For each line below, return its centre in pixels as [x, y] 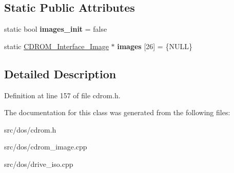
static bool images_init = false [56, 29]
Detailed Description [60, 73]
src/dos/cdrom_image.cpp [46, 147]
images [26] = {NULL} [155, 46]
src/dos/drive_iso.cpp [39, 164]
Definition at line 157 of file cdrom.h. [62, 95]
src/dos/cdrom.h [30, 129]
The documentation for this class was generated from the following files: [117, 112]
